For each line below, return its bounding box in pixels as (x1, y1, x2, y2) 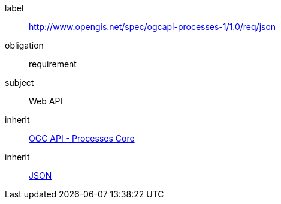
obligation (5, 40, 44, 50)
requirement (29, 59, 77, 69)
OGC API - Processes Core (29, 133, 135, 143)
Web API (29, 96, 63, 106)
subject (5, 77, 34, 88)
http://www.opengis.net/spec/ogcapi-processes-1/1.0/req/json (29, 22, 276, 32)
